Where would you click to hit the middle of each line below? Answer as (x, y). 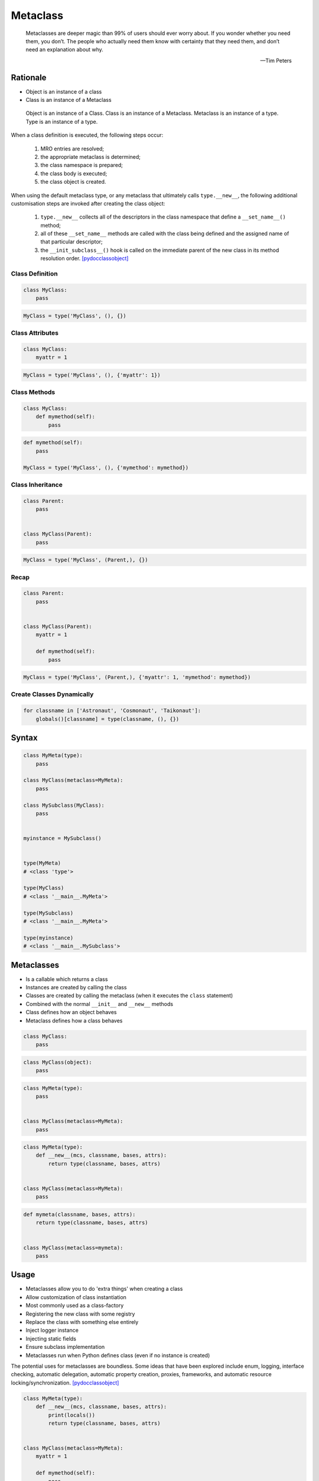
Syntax (24, 738)
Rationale (29, 77)
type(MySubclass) (48, 913)
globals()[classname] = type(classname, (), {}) (108, 719)
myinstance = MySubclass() (62, 839)
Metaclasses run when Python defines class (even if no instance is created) (118, 1355)
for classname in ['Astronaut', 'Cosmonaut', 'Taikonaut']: (112, 711)
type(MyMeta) (42, 863)
